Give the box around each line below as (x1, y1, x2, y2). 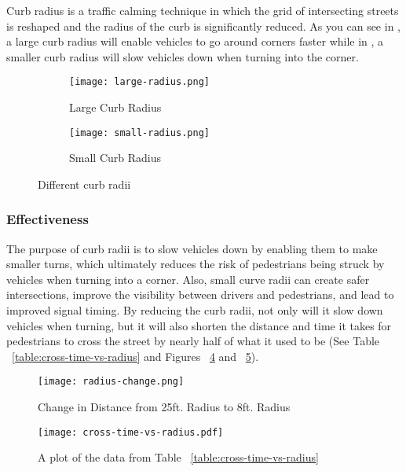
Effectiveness (6, 209, 89, 229)
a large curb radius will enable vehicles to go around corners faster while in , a (6, 33, 384, 50)
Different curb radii (38, 175, 131, 192)
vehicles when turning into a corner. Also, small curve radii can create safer (6, 270, 370, 287)
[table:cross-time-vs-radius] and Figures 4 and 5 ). (12, 348, 259, 364)
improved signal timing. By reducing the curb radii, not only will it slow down (6, 302, 383, 318)
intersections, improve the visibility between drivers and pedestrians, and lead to (6, 286, 394, 303)
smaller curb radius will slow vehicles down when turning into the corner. (6, 48, 359, 64)
